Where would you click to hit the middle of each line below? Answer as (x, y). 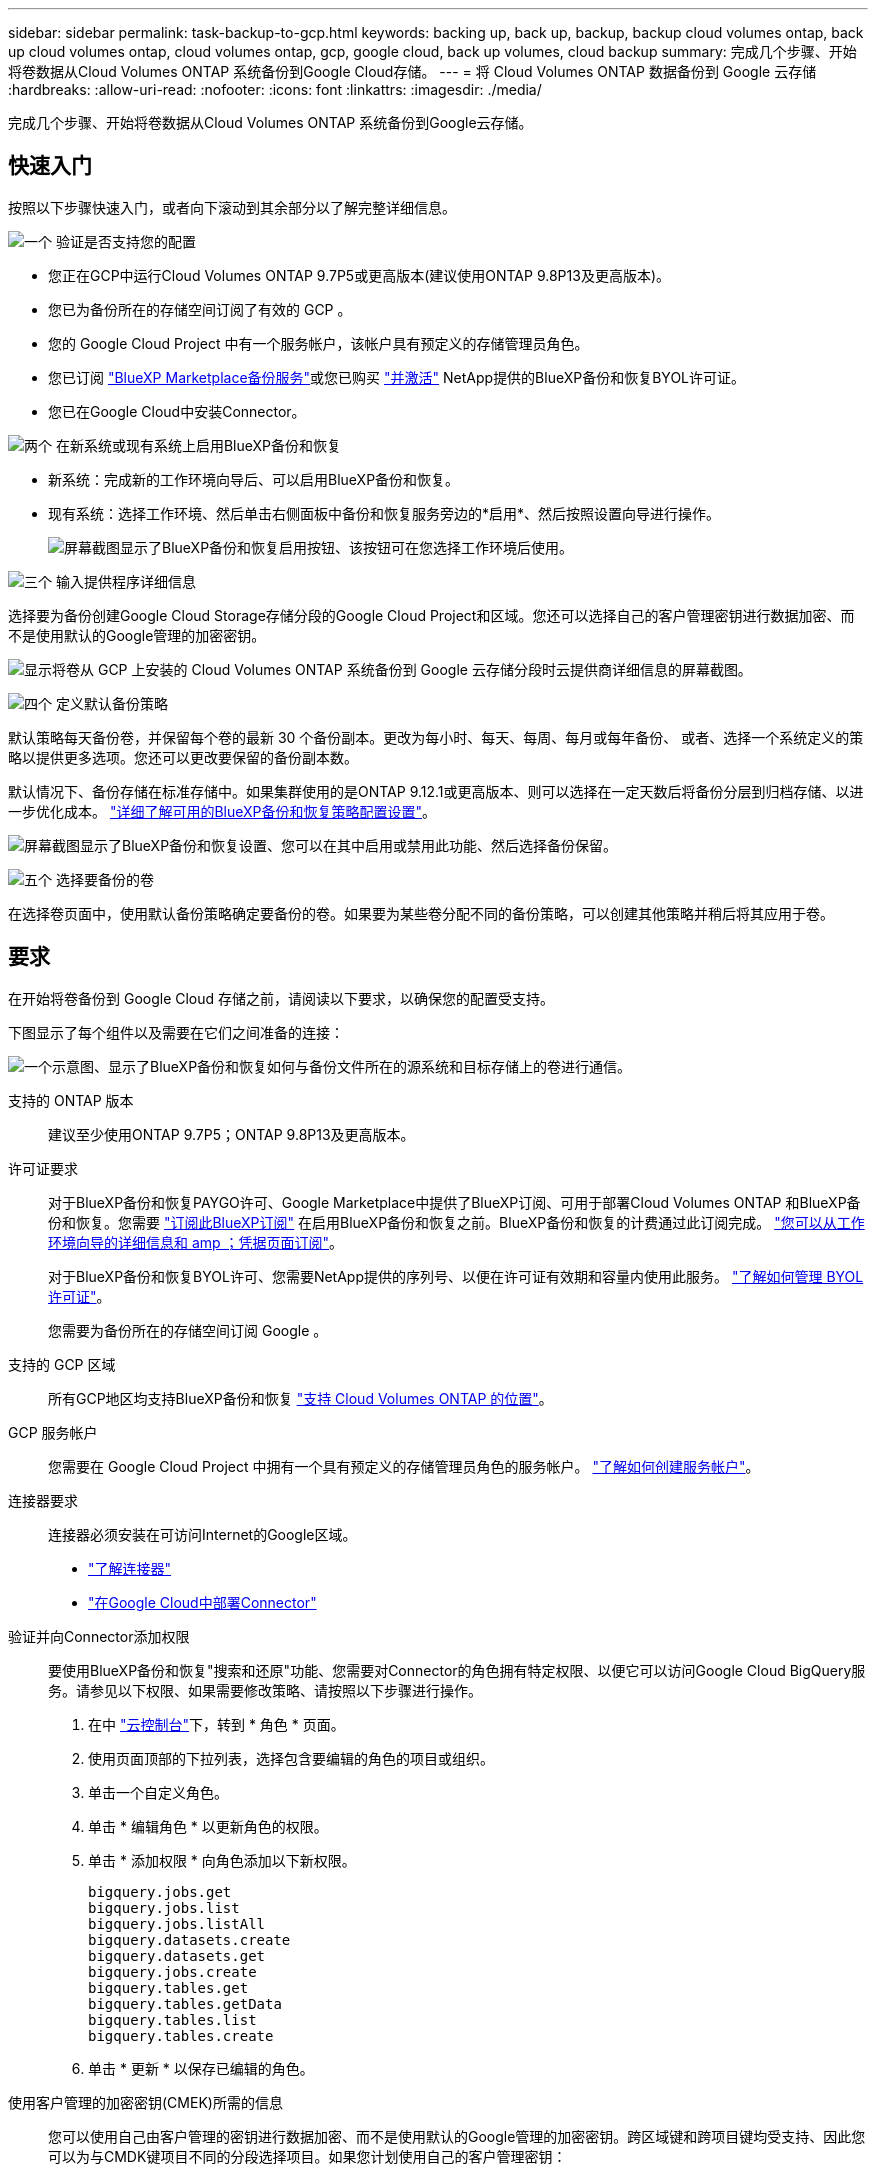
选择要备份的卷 (104, 879)
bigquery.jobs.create (172, 1971)
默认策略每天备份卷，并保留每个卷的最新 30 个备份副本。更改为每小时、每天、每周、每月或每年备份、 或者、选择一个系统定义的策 (436, 737)
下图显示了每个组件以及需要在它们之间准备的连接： (176, 1032)
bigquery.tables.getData (185, 2003)
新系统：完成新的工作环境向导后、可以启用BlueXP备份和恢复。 (254, 479)
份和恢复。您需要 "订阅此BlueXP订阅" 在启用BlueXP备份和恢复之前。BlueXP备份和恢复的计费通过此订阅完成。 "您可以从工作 (456, 1222)
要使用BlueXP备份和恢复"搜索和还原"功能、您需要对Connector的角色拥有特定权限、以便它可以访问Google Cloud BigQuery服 (457, 1670)
